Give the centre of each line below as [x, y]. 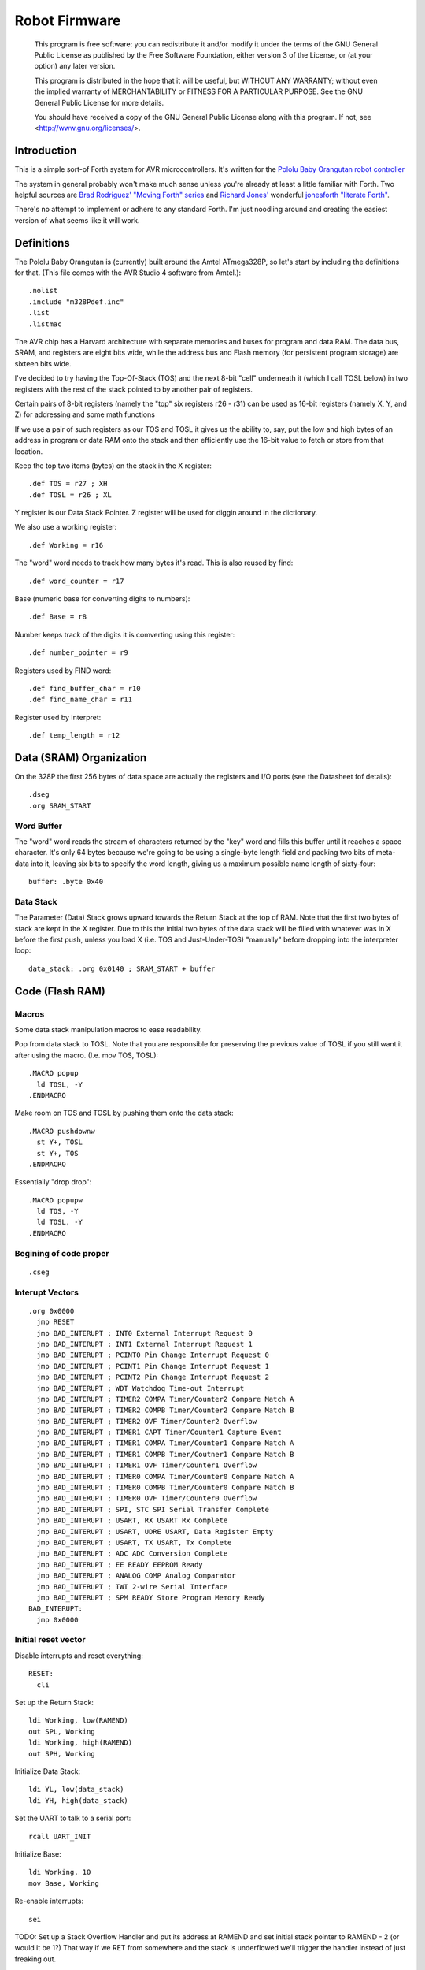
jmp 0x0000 [57, 1620]
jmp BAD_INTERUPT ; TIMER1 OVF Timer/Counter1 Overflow [147, 1465]
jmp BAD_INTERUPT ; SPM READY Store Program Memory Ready [151, 1597]
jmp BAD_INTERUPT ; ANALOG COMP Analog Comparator [136, 1576]
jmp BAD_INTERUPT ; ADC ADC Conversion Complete [132, 1554]
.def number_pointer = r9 [79, 653]
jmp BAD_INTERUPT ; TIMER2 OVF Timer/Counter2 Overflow [147, 1421]
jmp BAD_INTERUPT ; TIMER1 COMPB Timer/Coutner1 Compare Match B [165, 1454]
